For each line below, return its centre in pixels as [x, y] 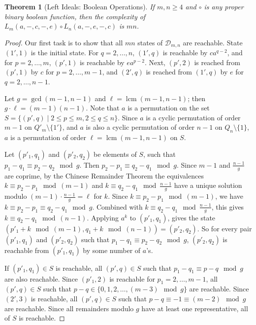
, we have [229, 196]
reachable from [27, 250]
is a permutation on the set [169, 108]
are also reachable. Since [41, 278]
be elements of [115, 154]
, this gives [228, 206]
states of [150, 42]
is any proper [224, 6]
